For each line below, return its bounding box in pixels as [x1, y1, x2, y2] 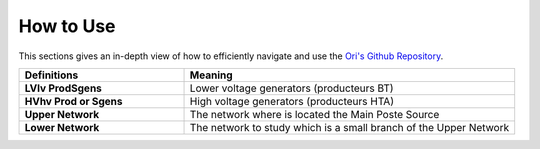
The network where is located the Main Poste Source [189, 107, 440, 121]
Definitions [24, 68, 79, 82]
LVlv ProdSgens [24, 81, 102, 95]
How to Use [18, 15, 116, 37]
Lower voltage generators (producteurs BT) [189, 81, 394, 95]
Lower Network [24, 120, 100, 134]
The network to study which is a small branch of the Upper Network [189, 120, 510, 134]
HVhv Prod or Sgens [24, 94, 124, 108]
